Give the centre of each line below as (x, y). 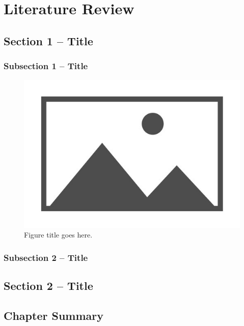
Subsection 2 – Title (46, 257)
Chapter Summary (53, 315)
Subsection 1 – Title (46, 66)
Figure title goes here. (58, 235)
